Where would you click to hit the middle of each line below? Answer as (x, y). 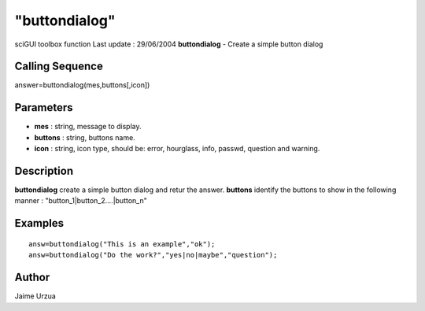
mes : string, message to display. (88, 127)
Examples (39, 223)
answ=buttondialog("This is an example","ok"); (122, 244)
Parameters (44, 107)
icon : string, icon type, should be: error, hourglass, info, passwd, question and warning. (177, 149)
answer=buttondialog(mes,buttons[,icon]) (82, 85)
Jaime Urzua (35, 296)
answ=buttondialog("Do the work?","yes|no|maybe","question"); (153, 255)
